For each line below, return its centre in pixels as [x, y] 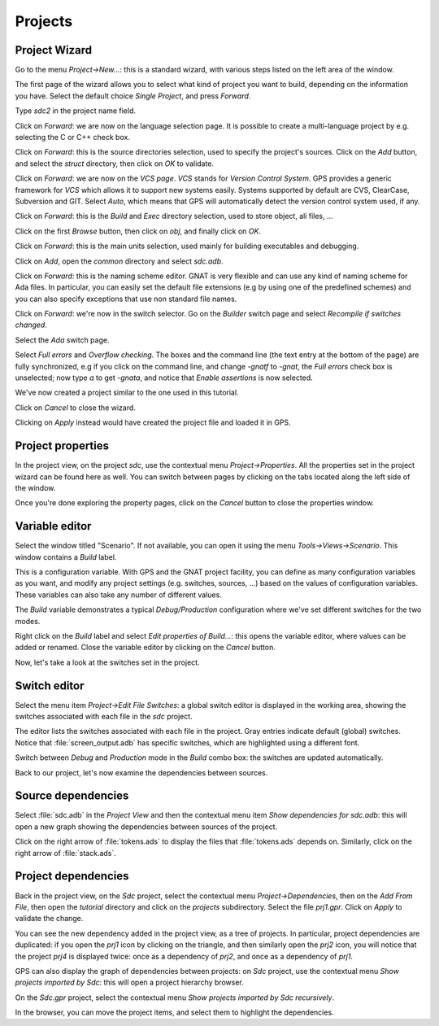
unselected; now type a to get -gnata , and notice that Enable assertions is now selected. [164, 378]
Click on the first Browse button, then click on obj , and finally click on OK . [138, 231]
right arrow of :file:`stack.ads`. [66, 853]
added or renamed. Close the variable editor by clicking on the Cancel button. [145, 648]
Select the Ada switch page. [62, 340]
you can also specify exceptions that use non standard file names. [126, 299]
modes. [28, 621]
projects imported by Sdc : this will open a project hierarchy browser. [129, 982]
